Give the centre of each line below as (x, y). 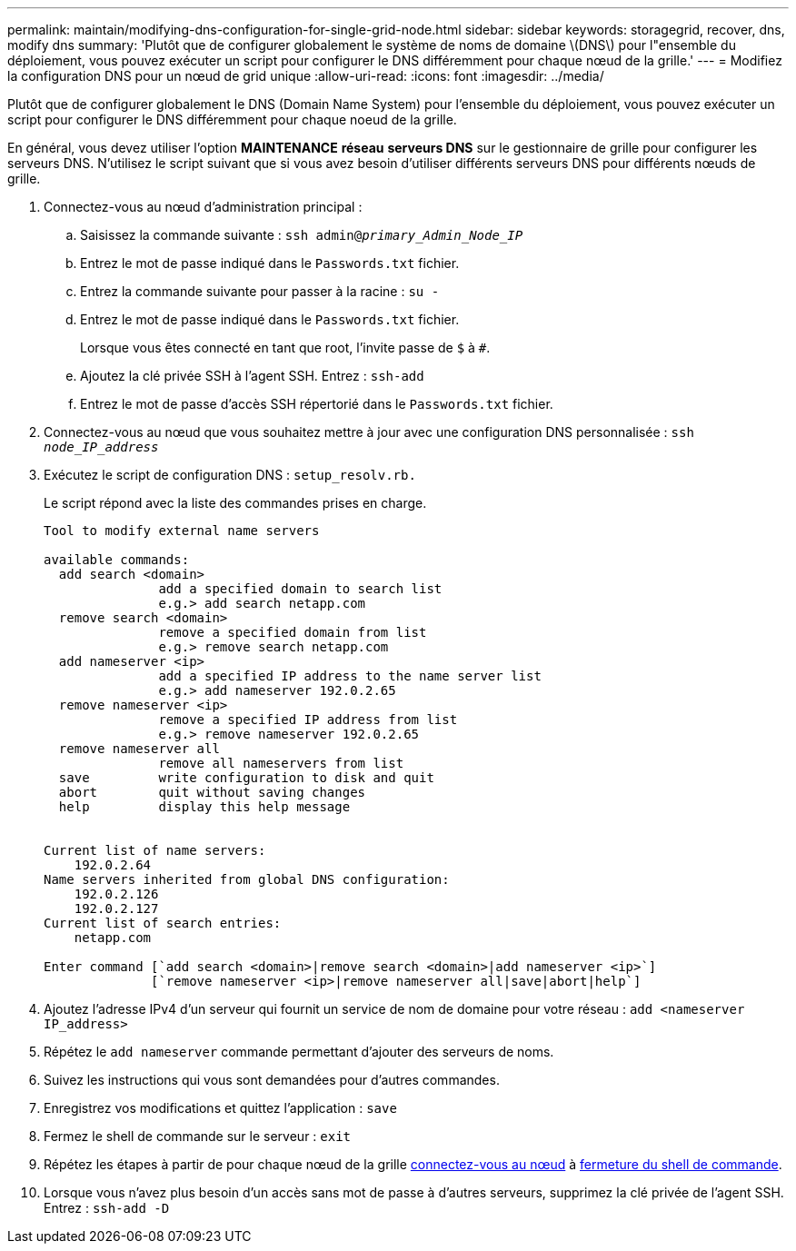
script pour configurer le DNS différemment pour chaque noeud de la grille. (232, 119)
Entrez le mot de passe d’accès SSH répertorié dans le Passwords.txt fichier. (317, 404)
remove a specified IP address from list (308, 720)
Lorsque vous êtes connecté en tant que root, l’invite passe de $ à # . (285, 347)
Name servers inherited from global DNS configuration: (247, 879)
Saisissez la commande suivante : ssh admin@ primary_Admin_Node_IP (302, 235)
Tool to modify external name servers (182, 531)
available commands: (117, 560)
